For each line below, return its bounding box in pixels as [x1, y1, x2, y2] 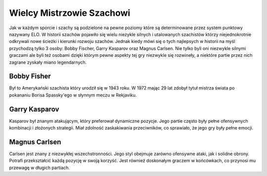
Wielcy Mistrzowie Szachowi [9, 7, 131, 18]
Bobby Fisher [9, 72, 51, 81]
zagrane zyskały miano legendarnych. [9, 59, 87, 65]
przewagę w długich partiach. [9, 165, 70, 171]
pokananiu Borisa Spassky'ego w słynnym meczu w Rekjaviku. [9, 92, 137, 98]
